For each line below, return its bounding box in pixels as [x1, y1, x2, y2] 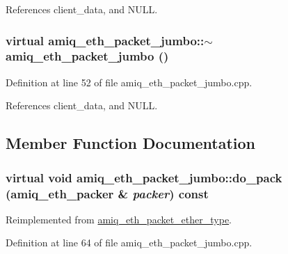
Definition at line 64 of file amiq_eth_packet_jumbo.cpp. [6, 235, 253, 250]
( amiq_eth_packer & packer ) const [6, 184, 209, 202]
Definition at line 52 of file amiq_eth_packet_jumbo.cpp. [6, 74, 253, 89]
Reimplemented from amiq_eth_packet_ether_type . [6, 212, 232, 226]
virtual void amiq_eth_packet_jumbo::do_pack [6, 168, 282, 186]
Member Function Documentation [6, 132, 256, 154]
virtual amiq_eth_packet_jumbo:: [6, 31, 205, 49]
